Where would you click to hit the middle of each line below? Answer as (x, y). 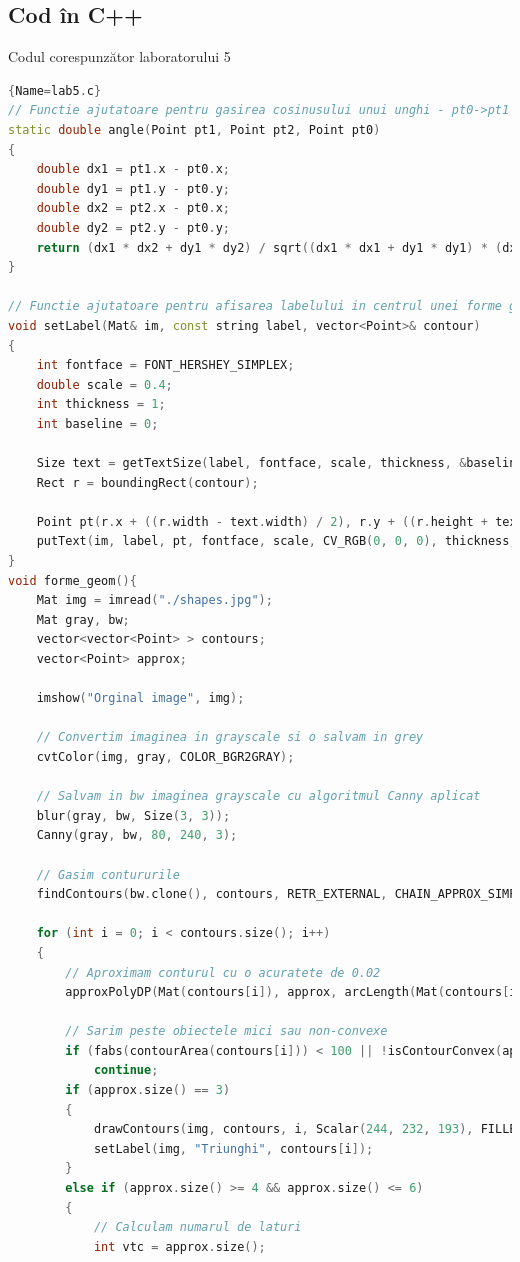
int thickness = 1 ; (101, 404)
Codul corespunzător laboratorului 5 (119, 56)
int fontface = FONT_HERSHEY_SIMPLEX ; (165, 365)
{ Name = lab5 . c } (55, 90)
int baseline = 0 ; (97, 423)
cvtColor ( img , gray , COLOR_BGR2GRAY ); (165, 756)
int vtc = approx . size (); (179, 1246)
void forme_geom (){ (72, 580)
